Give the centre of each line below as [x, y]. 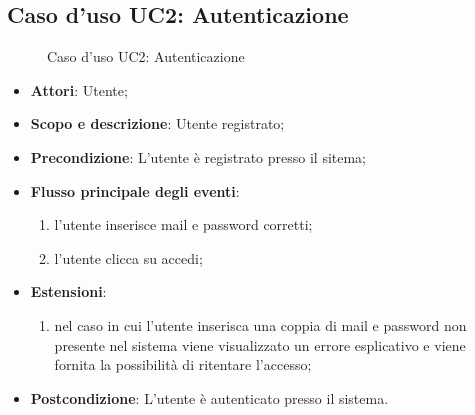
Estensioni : [68, 291]
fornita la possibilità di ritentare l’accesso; [183, 364]
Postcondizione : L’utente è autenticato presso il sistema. [209, 397]
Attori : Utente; [79, 89]
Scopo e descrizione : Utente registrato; [157, 123]
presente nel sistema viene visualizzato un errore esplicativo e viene [260, 344]
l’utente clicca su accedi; [128, 257]
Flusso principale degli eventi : [135, 190]
